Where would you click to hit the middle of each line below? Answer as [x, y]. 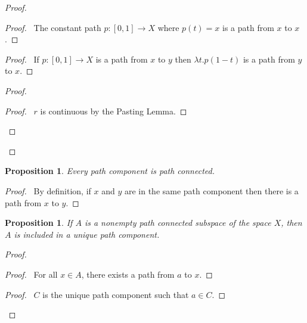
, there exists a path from [128, 274]
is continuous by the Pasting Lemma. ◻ [114, 111]
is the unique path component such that [116, 294]
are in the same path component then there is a [211, 190]
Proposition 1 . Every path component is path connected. [110, 171]
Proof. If [22, 59]
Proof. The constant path [53, 27]
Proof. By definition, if [48, 190]
